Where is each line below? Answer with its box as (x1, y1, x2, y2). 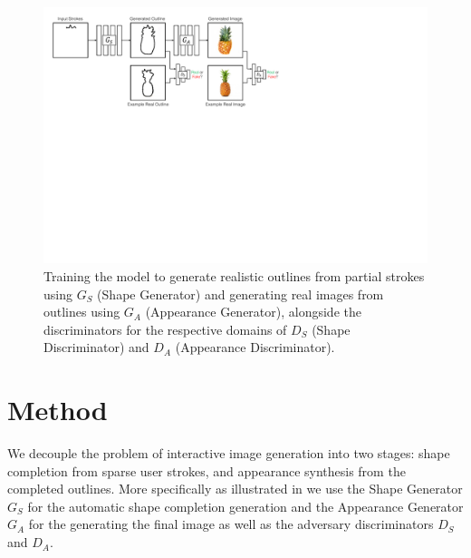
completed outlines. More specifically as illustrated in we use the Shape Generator (7, 479, 463, 498)
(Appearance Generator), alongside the (145, 302, 361, 321)
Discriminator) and (43, 338, 149, 357)
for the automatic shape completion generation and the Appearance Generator (27, 496, 464, 515)
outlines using (43, 302, 120, 321)
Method (7, 391, 108, 428)
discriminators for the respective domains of (43, 319, 287, 338)
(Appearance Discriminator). (175, 338, 335, 357)
